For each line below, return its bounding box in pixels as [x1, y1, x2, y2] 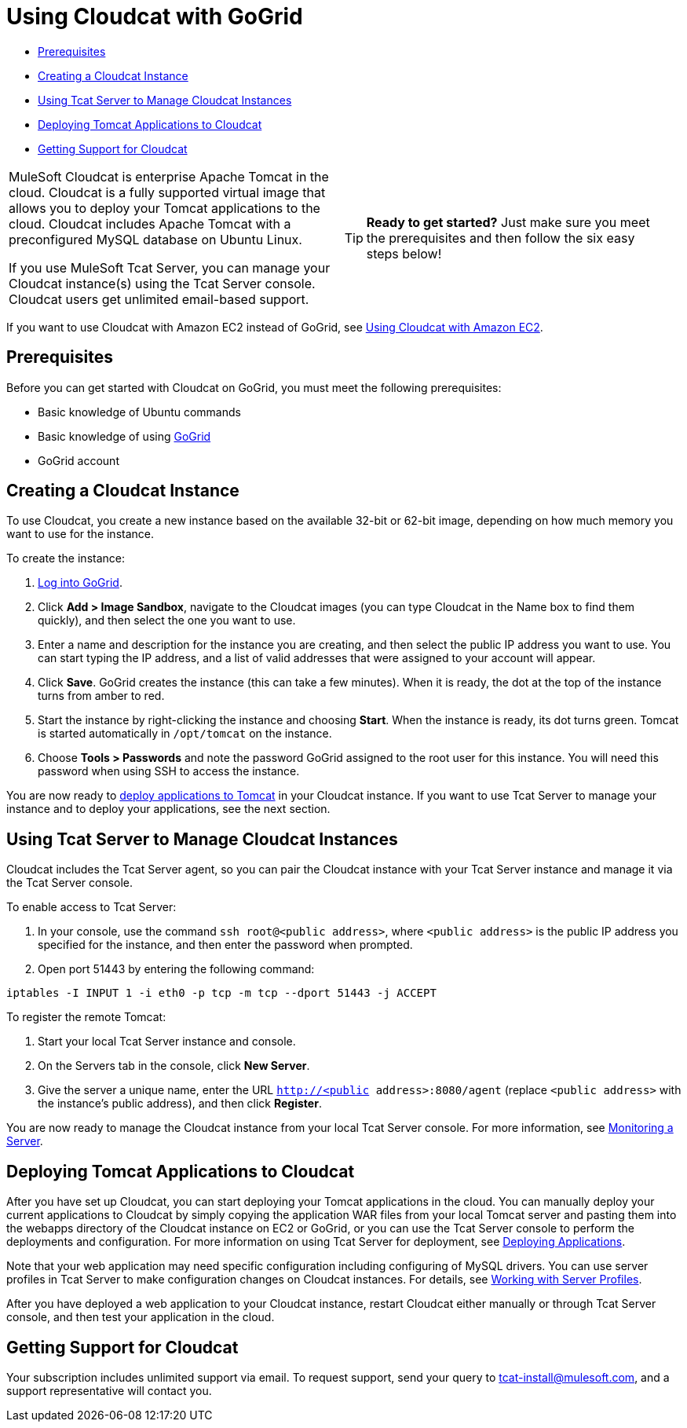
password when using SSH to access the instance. [38, 764, 300, 778]
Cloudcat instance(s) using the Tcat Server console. [9, 275, 316, 291]
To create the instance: [6, 551, 125, 566]
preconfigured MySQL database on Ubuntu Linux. [9, 231, 302, 247]
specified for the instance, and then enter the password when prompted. [38, 938, 413, 952]
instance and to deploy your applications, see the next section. [6, 802, 331, 816]
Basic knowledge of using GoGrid [38, 429, 211, 443]
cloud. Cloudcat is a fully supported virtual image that [9, 184, 326, 200]
